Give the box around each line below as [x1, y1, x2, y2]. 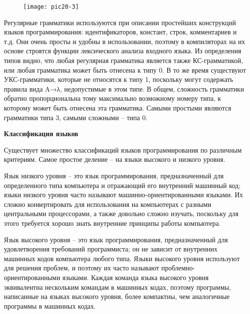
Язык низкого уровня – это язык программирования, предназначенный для [4, 170, 224, 180]
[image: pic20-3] [23, 3, 79, 10]
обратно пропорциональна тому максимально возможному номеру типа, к [4, 93, 221, 103]
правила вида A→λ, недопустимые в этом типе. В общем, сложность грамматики [4, 83, 244, 94]
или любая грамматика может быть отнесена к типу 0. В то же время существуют [4, 64, 246, 75]
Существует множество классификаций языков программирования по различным [4, 144, 242, 155]
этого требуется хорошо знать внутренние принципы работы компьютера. [4, 218, 221, 228]
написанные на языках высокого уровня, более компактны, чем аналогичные [4, 291, 230, 301]
